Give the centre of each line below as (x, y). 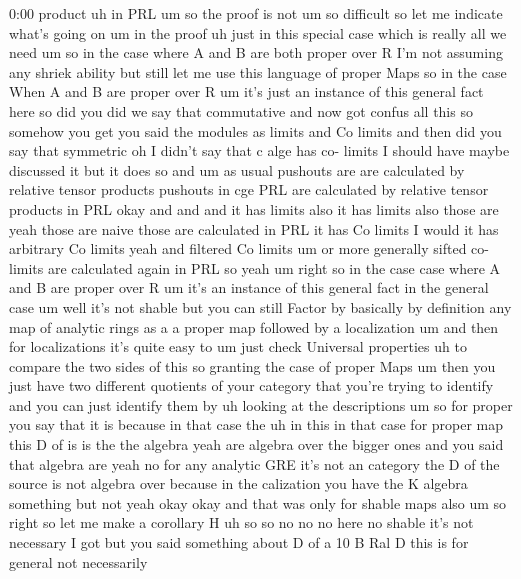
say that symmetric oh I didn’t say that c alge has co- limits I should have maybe (259, 150)
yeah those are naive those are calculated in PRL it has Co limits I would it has (254, 228)
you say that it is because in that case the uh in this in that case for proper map (256, 424)
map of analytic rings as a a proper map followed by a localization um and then (254, 326)
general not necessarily (78, 561)
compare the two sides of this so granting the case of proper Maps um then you (252, 365)
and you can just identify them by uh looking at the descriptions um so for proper (261, 404)
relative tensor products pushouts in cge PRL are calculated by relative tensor (249, 189)
